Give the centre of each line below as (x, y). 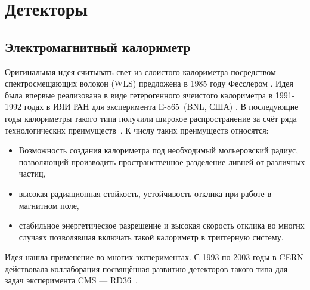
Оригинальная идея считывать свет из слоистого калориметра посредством (140, 71)
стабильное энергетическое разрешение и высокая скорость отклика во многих (162, 225)
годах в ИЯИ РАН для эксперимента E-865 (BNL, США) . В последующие (161, 107)
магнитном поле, (49, 205)
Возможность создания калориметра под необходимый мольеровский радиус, (159, 150)
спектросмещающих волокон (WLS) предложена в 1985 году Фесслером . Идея (149, 83)
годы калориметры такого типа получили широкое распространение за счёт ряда (151, 118)
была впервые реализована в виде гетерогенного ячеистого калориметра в (139, 95)
